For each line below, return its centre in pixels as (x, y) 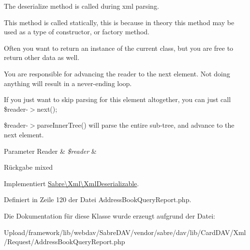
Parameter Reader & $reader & (50, 151)
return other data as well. (42, 57)
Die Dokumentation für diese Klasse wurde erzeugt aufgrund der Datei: (110, 215)
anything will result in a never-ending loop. (68, 83)
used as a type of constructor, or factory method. (77, 32)
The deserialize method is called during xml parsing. (81, 6)
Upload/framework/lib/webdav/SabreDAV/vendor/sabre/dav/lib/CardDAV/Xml (125, 232)
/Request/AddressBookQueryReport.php (65, 242)
